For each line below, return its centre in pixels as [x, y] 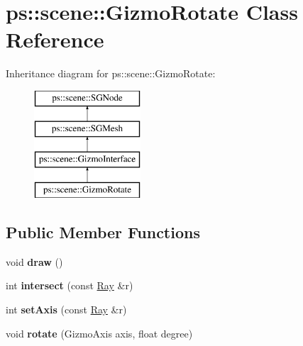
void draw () [34, 261]
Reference [55, 39]
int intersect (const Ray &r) [70, 285]
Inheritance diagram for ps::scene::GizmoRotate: [111, 73]
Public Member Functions [103, 232]
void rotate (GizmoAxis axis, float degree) [99, 333]
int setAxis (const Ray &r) [66, 309]
